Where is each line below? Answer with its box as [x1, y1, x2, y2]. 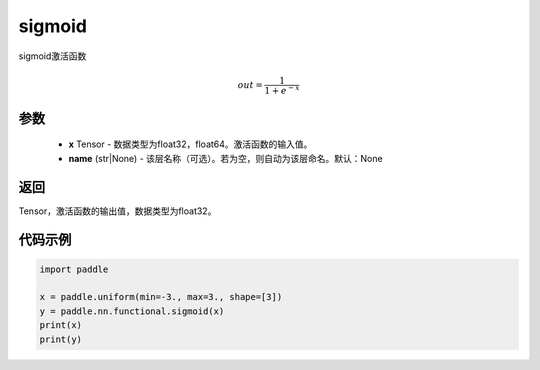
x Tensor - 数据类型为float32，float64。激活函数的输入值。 [68, 138, 313, 150]
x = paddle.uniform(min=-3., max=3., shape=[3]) [39, 291, 283, 303]
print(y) [39, 333, 83, 345]
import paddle [39, 263, 109, 275]
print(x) [39, 320, 83, 331]
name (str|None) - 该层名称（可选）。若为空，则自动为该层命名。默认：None [68, 152, 384, 164]
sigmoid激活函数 [18, 50, 87, 62]
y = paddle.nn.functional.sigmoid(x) [39, 305, 225, 317]
